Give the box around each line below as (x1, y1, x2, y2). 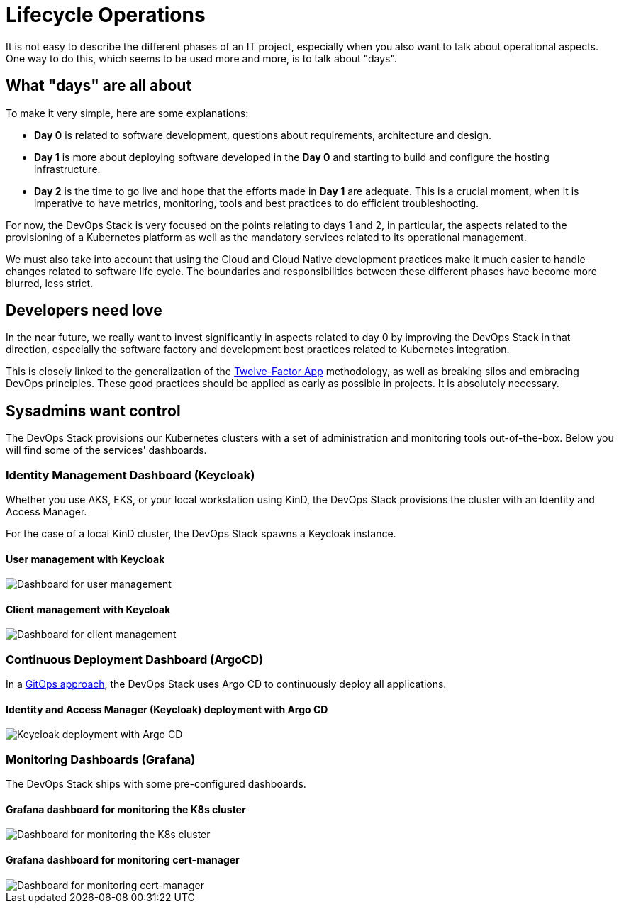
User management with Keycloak (6, 552, 165, 565)
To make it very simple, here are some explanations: (6, 106, 249, 119)
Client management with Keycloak (6, 603, 171, 615)
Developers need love (6, 301, 162, 320)
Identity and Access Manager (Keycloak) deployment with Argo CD (6, 703, 328, 715)
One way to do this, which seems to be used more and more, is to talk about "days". (6, 52, 397, 65)
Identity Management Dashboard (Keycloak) (6, 467, 255, 482)
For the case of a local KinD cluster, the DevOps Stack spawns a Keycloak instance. (6, 528, 396, 540)
